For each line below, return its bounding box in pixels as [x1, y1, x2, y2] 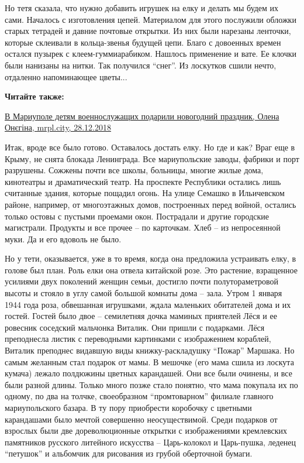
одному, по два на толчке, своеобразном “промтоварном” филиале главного [5, 390, 274, 402]
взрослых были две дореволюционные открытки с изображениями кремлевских [5, 424, 287, 437]
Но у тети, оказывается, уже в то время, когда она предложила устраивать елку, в [5, 252, 296, 265]
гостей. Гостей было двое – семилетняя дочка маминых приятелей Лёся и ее [5, 310, 277, 322]
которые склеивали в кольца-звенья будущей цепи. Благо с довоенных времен [5, 36, 281, 48]
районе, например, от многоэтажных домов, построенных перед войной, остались [5, 198, 296, 210]
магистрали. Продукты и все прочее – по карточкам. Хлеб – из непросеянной [5, 221, 281, 234]
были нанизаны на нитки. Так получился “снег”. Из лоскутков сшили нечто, [5, 59, 277, 71]
